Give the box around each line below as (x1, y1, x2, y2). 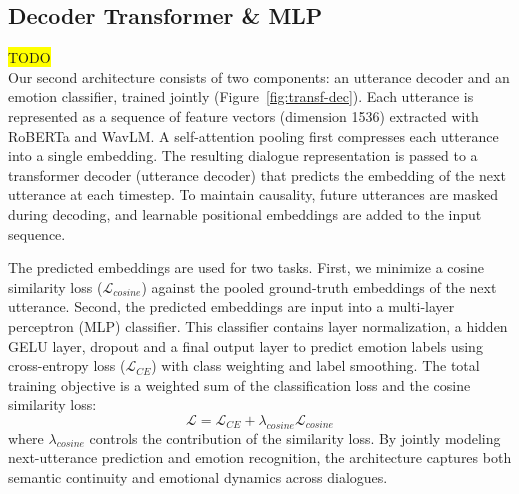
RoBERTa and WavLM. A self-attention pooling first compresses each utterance (8, 125, 499, 146)
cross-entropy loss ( (8, 355, 126, 376)
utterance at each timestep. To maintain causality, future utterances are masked (8, 184, 499, 205)
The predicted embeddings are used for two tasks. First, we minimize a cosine (8, 257, 484, 278)
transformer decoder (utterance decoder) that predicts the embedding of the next (8, 164, 506, 185)
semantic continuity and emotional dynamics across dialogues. (8, 466, 388, 487)
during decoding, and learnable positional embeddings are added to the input (8, 203, 482, 224)
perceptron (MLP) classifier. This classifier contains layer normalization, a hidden (8, 315, 508, 336)
